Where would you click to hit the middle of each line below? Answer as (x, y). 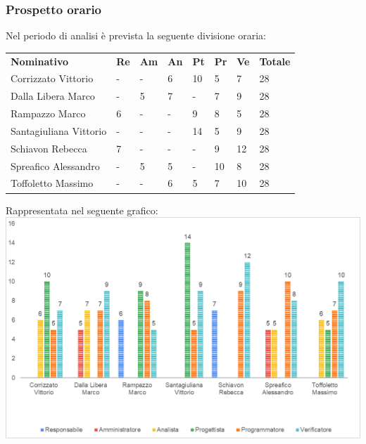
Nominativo (40, 61)
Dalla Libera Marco (53, 96)
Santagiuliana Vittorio (59, 130)
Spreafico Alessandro (55, 165)
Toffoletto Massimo (52, 183)
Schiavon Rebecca (49, 148)
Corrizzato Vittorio (52, 78)
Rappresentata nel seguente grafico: (82, 210)
